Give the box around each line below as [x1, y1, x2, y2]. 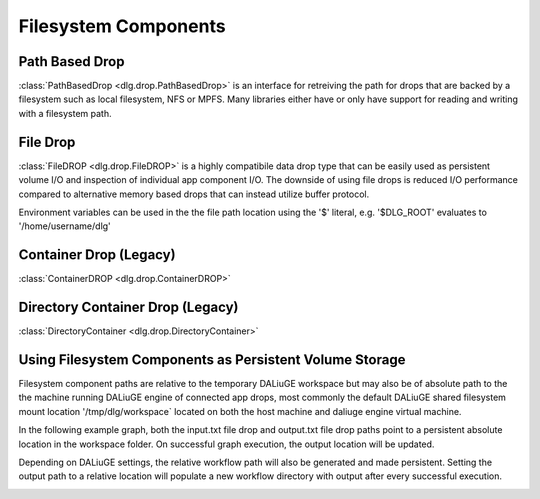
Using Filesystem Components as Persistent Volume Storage [18, 351, 406, 368]
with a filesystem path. [18, 107, 112, 119]
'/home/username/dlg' [18, 220, 112, 232]
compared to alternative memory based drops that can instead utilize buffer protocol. [18, 188, 370, 200]
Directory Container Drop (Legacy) [18, 299, 239, 316]
